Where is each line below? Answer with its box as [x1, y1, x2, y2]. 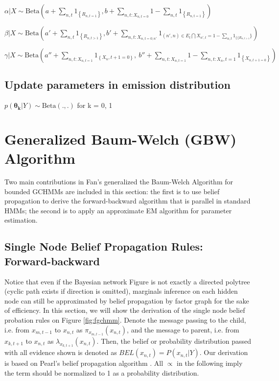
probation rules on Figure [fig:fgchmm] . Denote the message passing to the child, [4, 315, 246, 325]
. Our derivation [199, 347, 248, 357]
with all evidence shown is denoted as [4, 347, 117, 357]
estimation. [4, 215, 38, 225]
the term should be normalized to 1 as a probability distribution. [4, 367, 199, 378]
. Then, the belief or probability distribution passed [96, 335, 252, 346]
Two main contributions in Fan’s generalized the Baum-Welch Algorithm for [4, 177, 233, 187]
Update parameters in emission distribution [4, 77, 231, 92]
